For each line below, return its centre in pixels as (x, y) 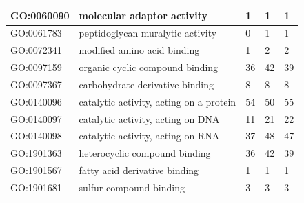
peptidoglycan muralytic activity (148, 33)
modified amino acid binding (139, 50)
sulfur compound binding (132, 187)
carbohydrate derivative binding (146, 84)
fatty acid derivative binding (139, 170)
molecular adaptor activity (143, 15)
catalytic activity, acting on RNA (149, 136)
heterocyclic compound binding (145, 153)
